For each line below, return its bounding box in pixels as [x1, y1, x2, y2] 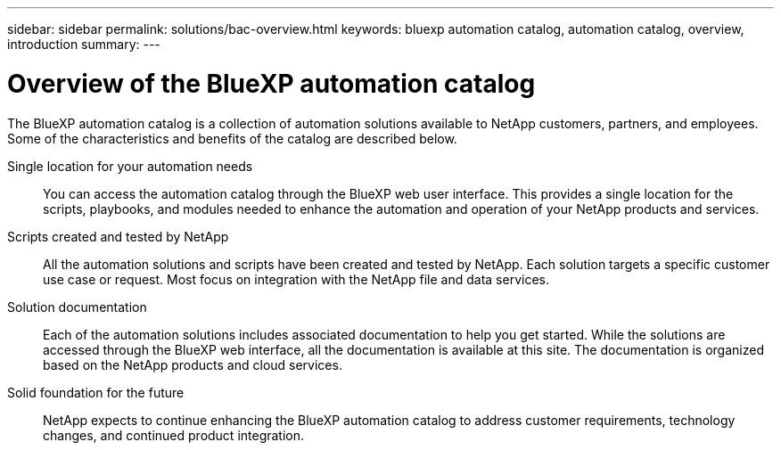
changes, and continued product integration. [43, 427, 305, 443]
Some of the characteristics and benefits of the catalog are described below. [7, 130, 457, 146]
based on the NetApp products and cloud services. [43, 356, 342, 372]
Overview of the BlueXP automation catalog [7, 68, 536, 99]
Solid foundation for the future [7, 384, 185, 400]
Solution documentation [7, 299, 147, 315]
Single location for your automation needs [7, 158, 253, 174]
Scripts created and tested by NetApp [7, 228, 229, 244]
